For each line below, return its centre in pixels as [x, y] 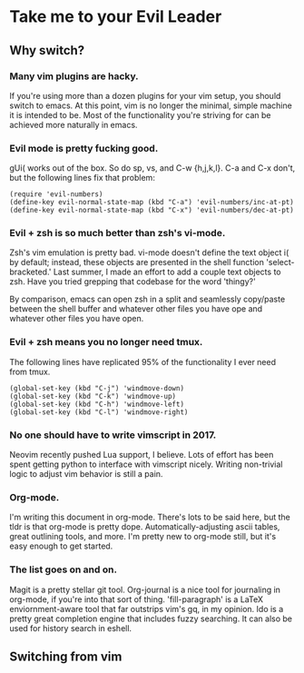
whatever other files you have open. [77, 319]
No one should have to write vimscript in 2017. [113, 435]
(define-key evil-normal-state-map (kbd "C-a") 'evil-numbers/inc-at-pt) [152, 203]
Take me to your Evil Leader [116, 17]
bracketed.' [30, 272]
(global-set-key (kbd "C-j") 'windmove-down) [97, 388]
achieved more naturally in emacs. [74, 124]
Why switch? [47, 50]
